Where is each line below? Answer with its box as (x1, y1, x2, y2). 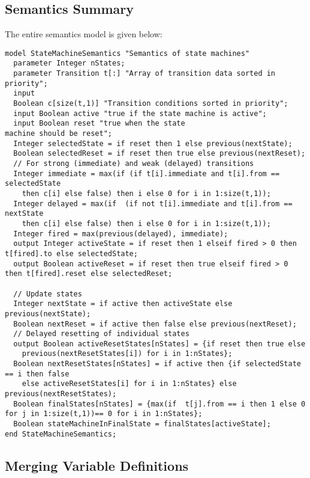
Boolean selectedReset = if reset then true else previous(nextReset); (13, 149, 306, 158)
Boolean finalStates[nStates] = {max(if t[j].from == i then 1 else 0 (13, 399, 306, 408)
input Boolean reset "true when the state (13, 119, 185, 128)
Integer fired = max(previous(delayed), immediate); (13, 229, 228, 238)
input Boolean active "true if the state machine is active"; (13, 109, 267, 118)
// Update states (13, 289, 82, 298)
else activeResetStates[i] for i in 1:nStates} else (22, 379, 237, 388)
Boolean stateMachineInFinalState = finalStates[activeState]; (13, 420, 271, 429)
